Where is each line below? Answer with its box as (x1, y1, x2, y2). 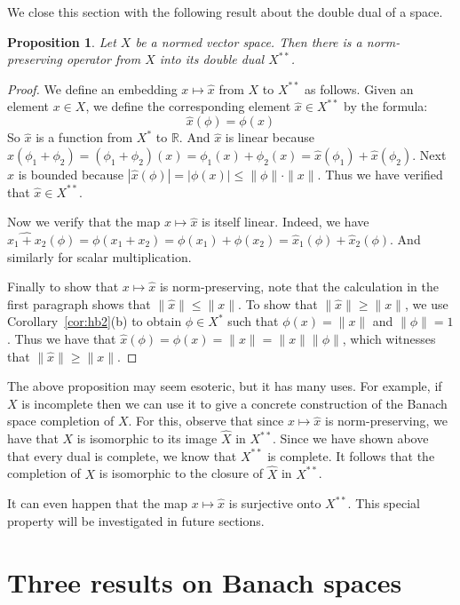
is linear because (225, 128, 314, 147)
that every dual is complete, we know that (7, 446, 237, 465)
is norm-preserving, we (325, 411, 448, 430)
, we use (404, 294, 448, 313)
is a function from (36, 128, 133, 147)
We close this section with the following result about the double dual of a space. (7, 3, 443, 20)
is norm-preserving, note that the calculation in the (159, 277, 440, 296)
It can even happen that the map (7, 494, 187, 513)
